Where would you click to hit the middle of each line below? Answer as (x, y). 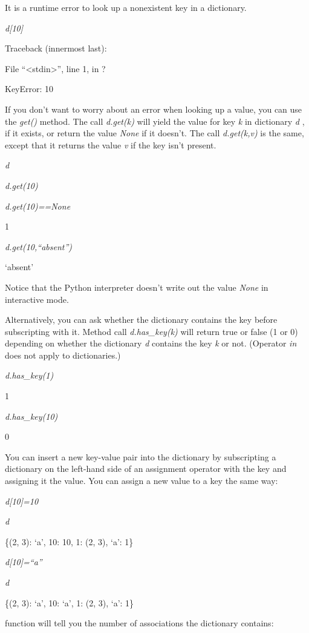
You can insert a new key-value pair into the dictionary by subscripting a (141, 456)
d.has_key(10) (31, 416)
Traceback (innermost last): (56, 48)
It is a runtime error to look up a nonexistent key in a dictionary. (126, 7)
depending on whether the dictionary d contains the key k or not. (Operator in (151, 343)
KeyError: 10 (29, 89)
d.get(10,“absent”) (39, 246)
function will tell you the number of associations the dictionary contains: (139, 623)
